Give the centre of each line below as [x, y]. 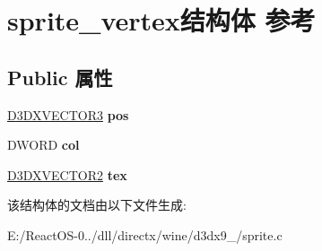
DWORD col [44, 145]
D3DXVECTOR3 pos [68, 114]
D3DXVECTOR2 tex [67, 174]
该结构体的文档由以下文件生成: [97, 205]
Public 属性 [60, 77]
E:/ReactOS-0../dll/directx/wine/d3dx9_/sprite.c [145, 234]
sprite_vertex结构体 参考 [161, 20]
